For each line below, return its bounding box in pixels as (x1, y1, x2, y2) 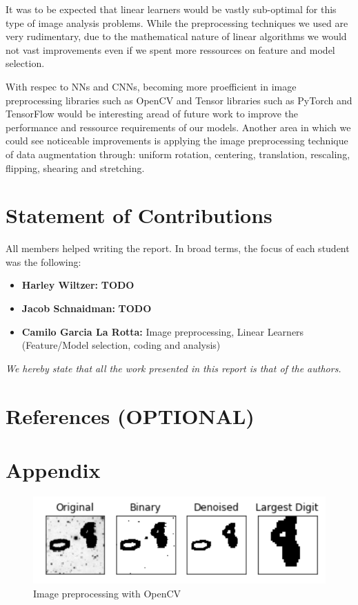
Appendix (6, 455, 101, 483)
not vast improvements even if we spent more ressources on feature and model (6, 42, 335, 57)
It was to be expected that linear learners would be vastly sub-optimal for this (6, 2, 337, 16)
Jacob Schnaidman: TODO (21, 301, 152, 316)
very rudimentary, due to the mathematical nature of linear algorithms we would (6, 29, 347, 44)
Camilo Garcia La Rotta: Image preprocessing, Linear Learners (21, 324, 304, 338)
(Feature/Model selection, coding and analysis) (21, 338, 221, 352)
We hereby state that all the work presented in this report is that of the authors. (6, 361, 341, 375)
